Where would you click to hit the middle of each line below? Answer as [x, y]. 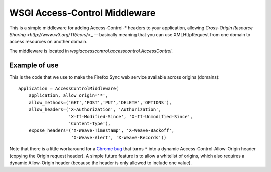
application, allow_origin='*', [68, 96]
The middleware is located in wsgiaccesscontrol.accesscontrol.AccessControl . [91, 51]
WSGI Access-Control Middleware [82, 13]
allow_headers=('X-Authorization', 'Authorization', [95, 110]
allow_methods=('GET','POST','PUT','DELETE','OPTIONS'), [100, 103]
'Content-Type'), [90, 123]
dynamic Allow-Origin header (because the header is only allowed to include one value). [101, 163]
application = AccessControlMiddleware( [69, 89]
